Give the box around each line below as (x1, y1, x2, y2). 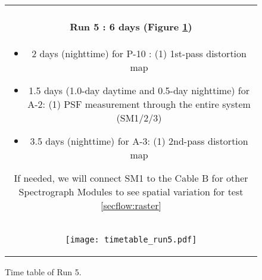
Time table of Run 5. (5, 265, 82, 278)
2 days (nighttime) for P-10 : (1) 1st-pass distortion (32, 46, 247, 60)
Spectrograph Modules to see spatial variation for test (18, 184, 244, 198)
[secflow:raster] (100, 198, 162, 212)
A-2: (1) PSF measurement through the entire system (27, 97, 251, 111)
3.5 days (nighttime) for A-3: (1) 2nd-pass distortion (30, 133, 248, 148)
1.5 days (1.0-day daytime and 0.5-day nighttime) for (29, 83, 249, 97)
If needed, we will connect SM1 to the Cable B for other (14, 170, 248, 185)
